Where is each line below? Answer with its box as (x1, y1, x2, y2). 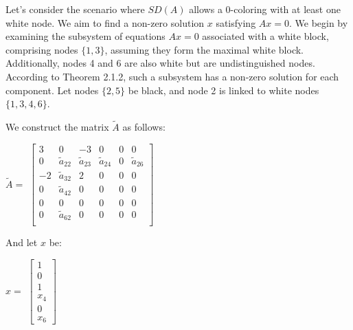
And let (5, 235, 38, 250)
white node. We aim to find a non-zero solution (5, 15, 205, 30)
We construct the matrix (5, 119, 109, 133)
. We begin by (288, 15, 348, 30)
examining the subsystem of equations (5, 29, 166, 43)
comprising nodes (5, 42, 78, 56)
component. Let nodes (5, 82, 99, 97)
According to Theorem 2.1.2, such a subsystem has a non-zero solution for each (5, 69, 339, 83)
